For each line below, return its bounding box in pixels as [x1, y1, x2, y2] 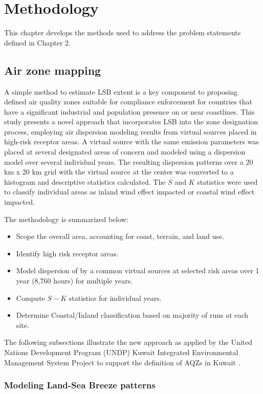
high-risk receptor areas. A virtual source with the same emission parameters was [4, 136, 259, 147]
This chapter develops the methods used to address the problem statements [4, 27, 241, 38]
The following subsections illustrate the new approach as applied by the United [4, 337, 253, 347]
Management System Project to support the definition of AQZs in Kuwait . [4, 357, 240, 367]
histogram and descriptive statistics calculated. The [4, 176, 166, 187]
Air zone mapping [4, 62, 101, 78]
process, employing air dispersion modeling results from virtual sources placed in [4, 126, 257, 137]
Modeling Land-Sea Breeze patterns [4, 379, 156, 391]
